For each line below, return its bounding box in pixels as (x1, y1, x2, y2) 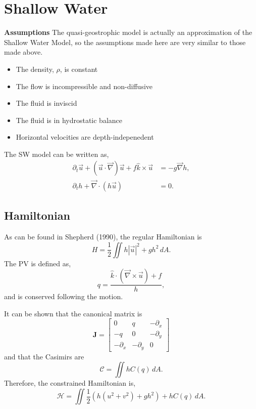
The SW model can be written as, (4, 148, 109, 159)
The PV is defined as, (4, 258, 71, 268)
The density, (16, 63, 54, 74)
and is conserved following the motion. (4, 291, 123, 302)
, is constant (60, 63, 98, 74)
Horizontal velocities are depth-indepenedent (16, 132, 154, 142)
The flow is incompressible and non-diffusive (16, 80, 153, 91)
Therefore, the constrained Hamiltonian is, (4, 378, 136, 388)
